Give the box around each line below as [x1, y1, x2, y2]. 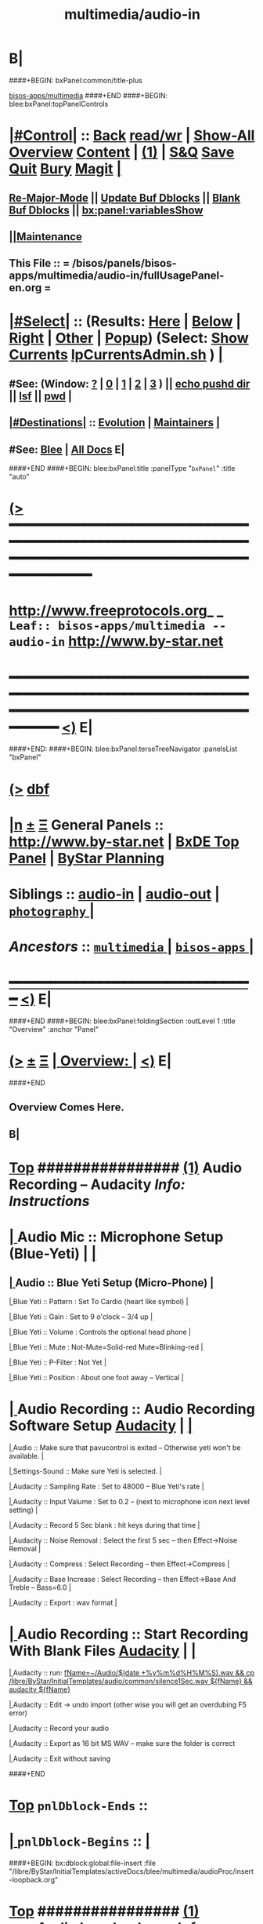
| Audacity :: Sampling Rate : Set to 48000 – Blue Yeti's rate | [9, 1481, 204, 1491]
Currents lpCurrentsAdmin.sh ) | [9, 346, 224, 364]
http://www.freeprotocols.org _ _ [9, 602, 224, 620]
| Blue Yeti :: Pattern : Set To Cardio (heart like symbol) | [9, 1296, 189, 1306]
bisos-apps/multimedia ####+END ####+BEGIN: [9, 90, 168, 100]
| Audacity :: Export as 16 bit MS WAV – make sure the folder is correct [9, 1738, 236, 1747]
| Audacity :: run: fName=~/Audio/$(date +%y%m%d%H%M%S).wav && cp [9, 1667, 255, 1677]
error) [9, 1708, 28, 1718]
